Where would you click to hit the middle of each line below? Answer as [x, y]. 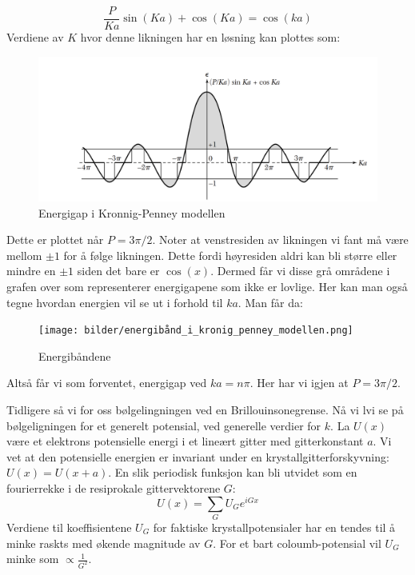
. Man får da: [270, 302]
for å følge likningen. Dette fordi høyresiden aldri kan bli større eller [230, 255]
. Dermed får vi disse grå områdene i [300, 271]
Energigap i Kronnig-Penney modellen [132, 212]
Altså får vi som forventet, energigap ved [107, 383]
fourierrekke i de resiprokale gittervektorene [114, 487]
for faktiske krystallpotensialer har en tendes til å [274, 527]
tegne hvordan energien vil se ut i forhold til [115, 302]
